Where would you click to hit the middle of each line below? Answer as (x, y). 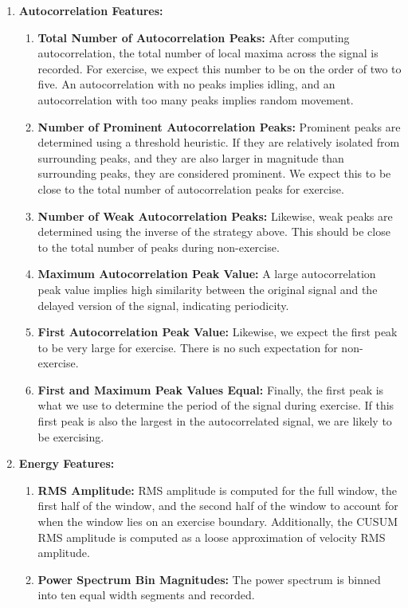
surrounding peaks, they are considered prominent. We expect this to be (214, 173)
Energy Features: (67, 463)
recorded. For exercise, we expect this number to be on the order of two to (220, 68)
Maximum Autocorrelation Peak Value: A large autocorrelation (207, 274)
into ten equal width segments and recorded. (146, 595)
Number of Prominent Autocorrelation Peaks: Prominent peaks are (219, 126)
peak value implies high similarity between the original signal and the (208, 289)
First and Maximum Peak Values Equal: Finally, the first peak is (211, 389)
